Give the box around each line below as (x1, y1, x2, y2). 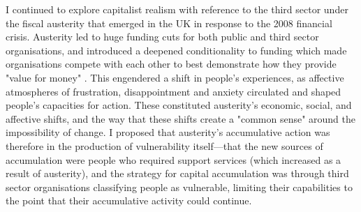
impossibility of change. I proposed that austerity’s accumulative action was (6, 125, 330, 139)
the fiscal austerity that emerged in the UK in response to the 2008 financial (6, 15, 332, 30)
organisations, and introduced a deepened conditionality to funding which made (6, 43, 347, 57)
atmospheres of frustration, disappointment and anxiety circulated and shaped (6, 84, 341, 98)
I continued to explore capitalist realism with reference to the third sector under (6, 2, 348, 16)
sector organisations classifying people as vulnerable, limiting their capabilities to (6, 179, 353, 194)
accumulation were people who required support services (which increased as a (6, 152, 341, 167)
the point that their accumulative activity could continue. (6, 193, 252, 208)
